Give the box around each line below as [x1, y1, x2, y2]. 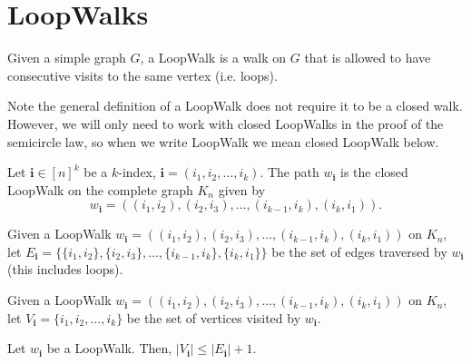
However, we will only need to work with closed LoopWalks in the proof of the [7, 113, 444, 133]
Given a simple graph [7, 48, 126, 67]
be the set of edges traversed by [271, 241, 447, 261]
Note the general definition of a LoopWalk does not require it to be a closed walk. [7, 96, 463, 115]
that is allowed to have [304, 48, 431, 67]
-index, [118, 162, 156, 182]
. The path [260, 162, 319, 182]
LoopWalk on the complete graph [7, 180, 193, 199]
